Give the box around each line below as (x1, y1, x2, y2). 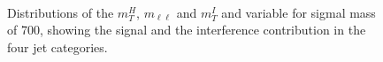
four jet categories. (7, 37, 108, 56)
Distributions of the (7, 3, 114, 21)
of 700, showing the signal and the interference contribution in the (7, 20, 366, 39)
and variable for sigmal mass (221, 3, 376, 21)
